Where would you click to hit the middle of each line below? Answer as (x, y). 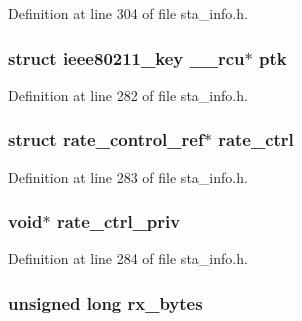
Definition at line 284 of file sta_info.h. (128, 258)
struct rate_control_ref (106, 139)
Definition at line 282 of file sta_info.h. (128, 94)
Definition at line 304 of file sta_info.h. (128, 13)
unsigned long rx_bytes (105, 302)
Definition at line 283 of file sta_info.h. (128, 176)
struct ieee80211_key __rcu (126, 57)
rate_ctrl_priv (118, 221)
